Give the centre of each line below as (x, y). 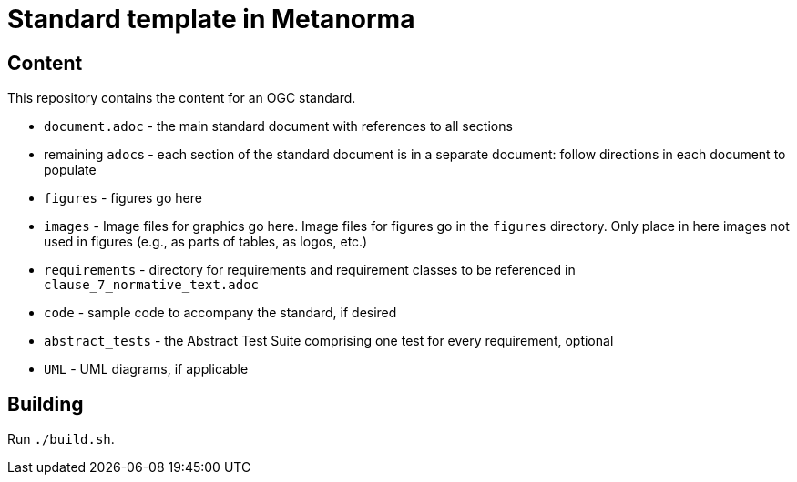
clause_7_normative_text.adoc (152, 285)
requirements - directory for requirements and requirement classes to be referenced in (310, 270)
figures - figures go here (123, 198)
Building (46, 404)
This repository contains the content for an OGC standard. (182, 98)
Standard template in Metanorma (211, 19)
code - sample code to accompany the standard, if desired (220, 313)
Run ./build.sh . (61, 439)
